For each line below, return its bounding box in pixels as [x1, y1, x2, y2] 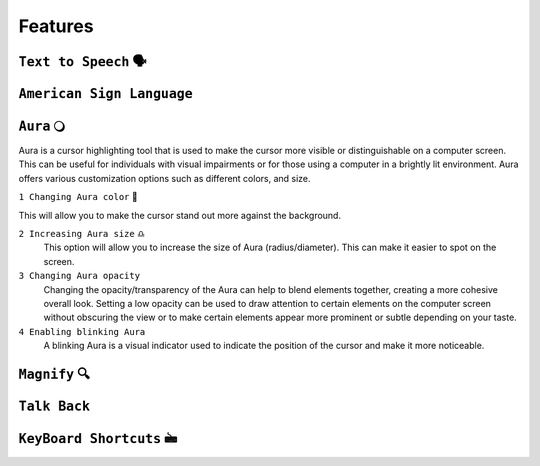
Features [18, 15, 94, 37]
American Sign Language [18, 85, 194, 102]
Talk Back [18, 398, 90, 414]
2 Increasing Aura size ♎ [18, 228, 145, 240]
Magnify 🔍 [18, 365, 90, 382]
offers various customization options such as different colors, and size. [18, 172, 311, 184]
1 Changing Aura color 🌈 [18, 191, 139, 203]
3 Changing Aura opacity [18, 270, 140, 282]
